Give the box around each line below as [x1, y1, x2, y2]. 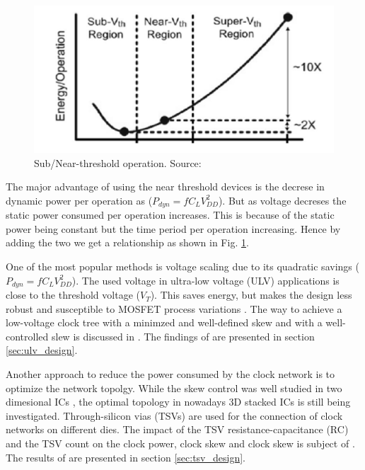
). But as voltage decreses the [218, 193, 347, 207]
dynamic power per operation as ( [6, 193, 153, 207]
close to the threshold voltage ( [6, 287, 140, 302]
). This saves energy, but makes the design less [150, 287, 352, 302]
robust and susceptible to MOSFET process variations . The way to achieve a [6, 301, 342, 316]
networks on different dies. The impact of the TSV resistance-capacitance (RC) [6, 422, 349, 437]
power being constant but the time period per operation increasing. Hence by [6, 221, 341, 236]
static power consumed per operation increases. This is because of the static [6, 207, 335, 222]
